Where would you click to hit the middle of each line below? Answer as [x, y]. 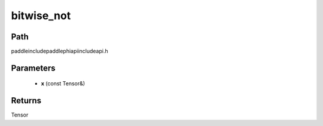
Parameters [33, 68]
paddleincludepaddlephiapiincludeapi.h [60, 51]
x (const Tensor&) [63, 84]
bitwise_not [41, 16]
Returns [26, 101]
